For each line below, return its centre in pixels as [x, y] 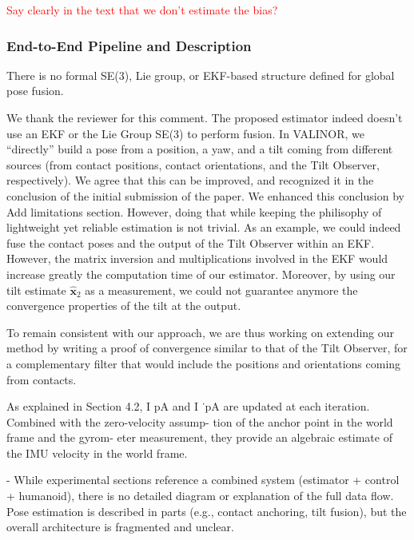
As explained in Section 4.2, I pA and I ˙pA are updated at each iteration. [188, 406]
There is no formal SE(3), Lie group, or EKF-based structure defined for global [201, 75]
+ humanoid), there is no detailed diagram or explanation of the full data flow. [200, 496]
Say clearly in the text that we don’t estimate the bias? [142, 10]
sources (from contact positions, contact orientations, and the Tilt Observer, [193, 164]
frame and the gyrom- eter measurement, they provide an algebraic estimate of [199, 437]
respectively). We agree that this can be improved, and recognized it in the [190, 180]
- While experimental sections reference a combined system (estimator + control [203, 480]
